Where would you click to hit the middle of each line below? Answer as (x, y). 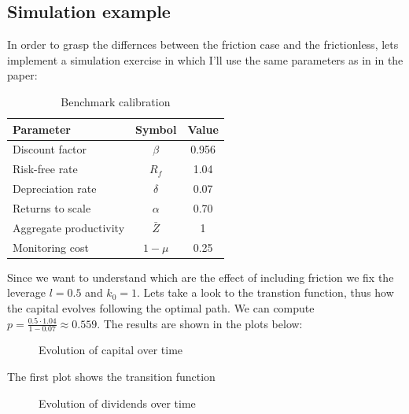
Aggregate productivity (69, 227)
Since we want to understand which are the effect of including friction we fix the (201, 277)
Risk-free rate (45, 169)
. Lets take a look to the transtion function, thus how (265, 292)
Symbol (156, 129)
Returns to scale (52, 207)
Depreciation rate (55, 189)
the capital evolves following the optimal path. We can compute (161, 307)
